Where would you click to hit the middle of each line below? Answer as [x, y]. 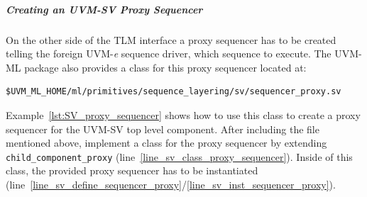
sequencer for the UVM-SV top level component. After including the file [163, 129]
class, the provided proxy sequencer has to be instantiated [132, 170]
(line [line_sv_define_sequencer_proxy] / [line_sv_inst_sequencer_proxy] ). [171, 184]
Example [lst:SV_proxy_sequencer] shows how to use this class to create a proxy [183, 114]
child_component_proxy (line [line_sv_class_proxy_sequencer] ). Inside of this [179, 156]
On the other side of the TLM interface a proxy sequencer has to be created [171, 39]
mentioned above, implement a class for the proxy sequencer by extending [166, 143]
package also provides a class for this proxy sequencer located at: [165, 67]
